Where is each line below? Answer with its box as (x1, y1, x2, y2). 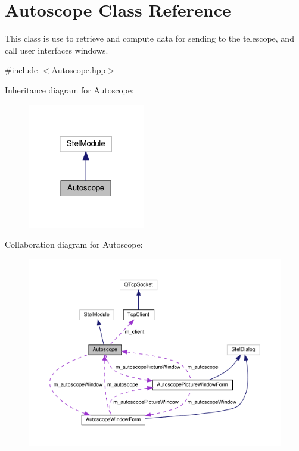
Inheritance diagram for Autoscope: (5, 83, 134, 96)
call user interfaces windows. (5, 43, 108, 56)
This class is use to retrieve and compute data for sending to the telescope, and (5, 32, 294, 45)
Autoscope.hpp (51, 64, 106, 76)
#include (5, 64, 38, 76)
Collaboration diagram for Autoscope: (5, 238, 143, 250)
